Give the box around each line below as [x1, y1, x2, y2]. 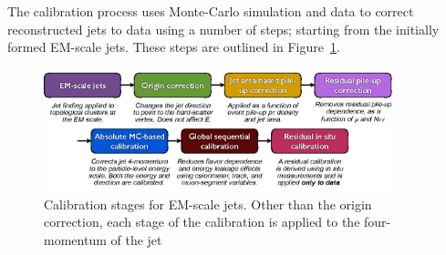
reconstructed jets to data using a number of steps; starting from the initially [7, 19, 440, 38]
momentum [44, 229, 107, 249]
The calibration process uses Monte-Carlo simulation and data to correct [7, 2, 414, 20]
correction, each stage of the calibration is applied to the [44, 212, 360, 231]
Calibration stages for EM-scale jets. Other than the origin [44, 194, 372, 213]
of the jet [110, 229, 162, 249]
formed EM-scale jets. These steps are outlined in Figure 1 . [7, 37, 340, 56]
